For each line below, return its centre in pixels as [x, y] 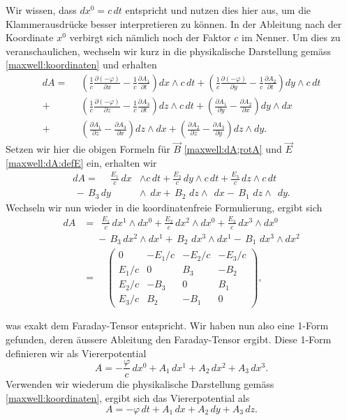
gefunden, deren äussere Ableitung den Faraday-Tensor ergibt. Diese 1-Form [169, 339]
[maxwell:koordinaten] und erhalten [81, 65]
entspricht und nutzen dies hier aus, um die [218, 10]
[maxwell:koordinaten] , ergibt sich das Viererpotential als [128, 397]
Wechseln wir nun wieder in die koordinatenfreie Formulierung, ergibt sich [164, 207]
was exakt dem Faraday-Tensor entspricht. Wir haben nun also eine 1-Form [167, 325]
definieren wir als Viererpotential [76, 353]
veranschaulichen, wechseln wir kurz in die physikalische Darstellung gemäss [168, 51]
